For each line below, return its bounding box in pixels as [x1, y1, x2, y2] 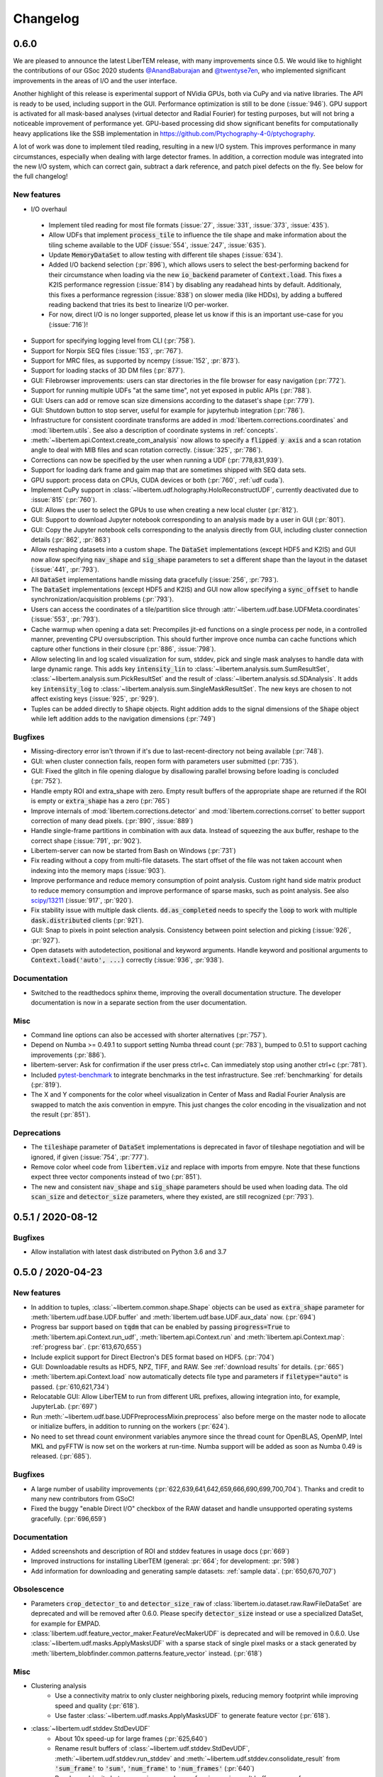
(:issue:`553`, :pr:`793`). [30, 615, 101, 623]
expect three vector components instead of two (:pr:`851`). [30, 1173, 202, 1181]
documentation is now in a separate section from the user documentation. [30, 998, 248, 1006]
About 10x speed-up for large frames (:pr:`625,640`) [55, 1734, 208, 1743]
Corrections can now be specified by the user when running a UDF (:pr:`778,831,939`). [30, 456, 284, 464]
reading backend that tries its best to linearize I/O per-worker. [48, 301, 229, 309]
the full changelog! [13, 172, 68, 181]
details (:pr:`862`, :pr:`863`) [30, 535, 111, 544]
